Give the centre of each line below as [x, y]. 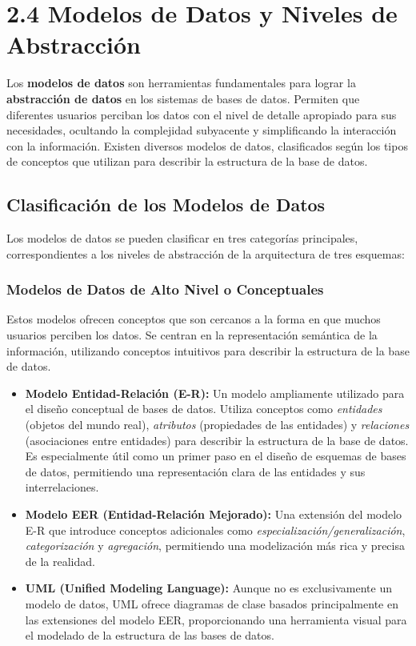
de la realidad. [60, 561]
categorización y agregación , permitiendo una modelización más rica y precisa [215, 546]
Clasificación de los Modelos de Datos [166, 205]
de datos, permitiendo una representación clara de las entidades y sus [195, 471]
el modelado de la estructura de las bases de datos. [150, 635]
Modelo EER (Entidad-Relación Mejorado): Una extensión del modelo [214, 514]
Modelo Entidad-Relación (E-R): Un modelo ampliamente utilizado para [215, 393]
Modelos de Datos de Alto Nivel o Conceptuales [165, 289]
